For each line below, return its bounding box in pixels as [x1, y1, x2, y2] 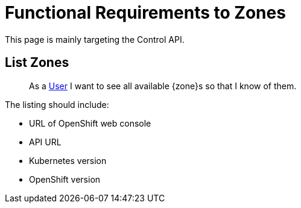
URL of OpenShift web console [29, 118, 151, 128]
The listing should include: [5, 99, 109, 110]
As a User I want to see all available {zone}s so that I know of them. [29, 80, 297, 91]
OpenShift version [29, 174, 101, 184]
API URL [29, 136, 62, 147]
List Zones [5, 55, 69, 71]
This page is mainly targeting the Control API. [5, 34, 185, 45]
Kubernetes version [29, 155, 107, 166]
